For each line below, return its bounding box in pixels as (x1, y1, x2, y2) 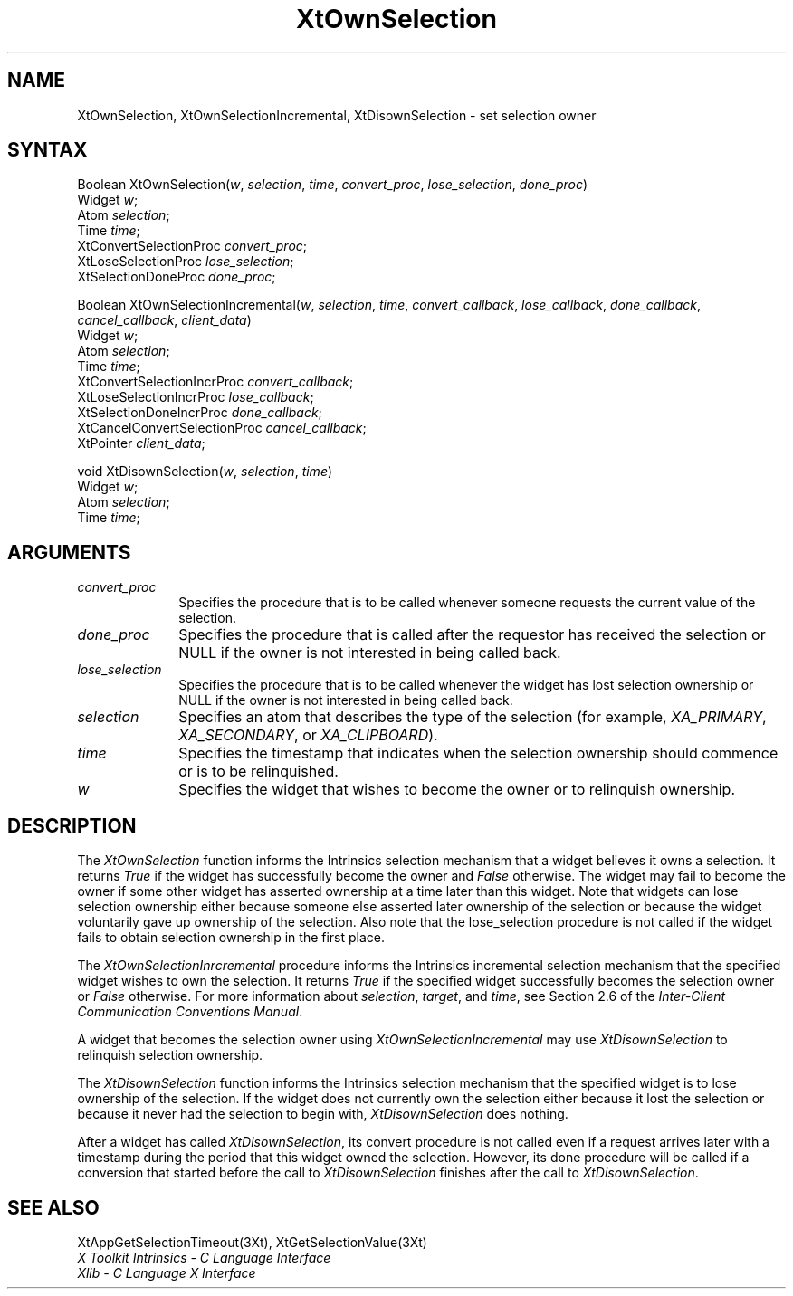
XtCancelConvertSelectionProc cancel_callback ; (77, 420, 367, 436)
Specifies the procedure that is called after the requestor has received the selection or (178, 625, 766, 644)
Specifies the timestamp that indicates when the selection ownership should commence (178, 744, 779, 763)
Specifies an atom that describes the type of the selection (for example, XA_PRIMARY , (178, 708, 767, 727)
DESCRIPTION (7, 814, 137, 837)
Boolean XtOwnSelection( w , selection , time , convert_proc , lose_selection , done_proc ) (77, 176, 588, 193)
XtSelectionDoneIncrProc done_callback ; (77, 405, 322, 421)
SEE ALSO (7, 1196, 100, 1219)
